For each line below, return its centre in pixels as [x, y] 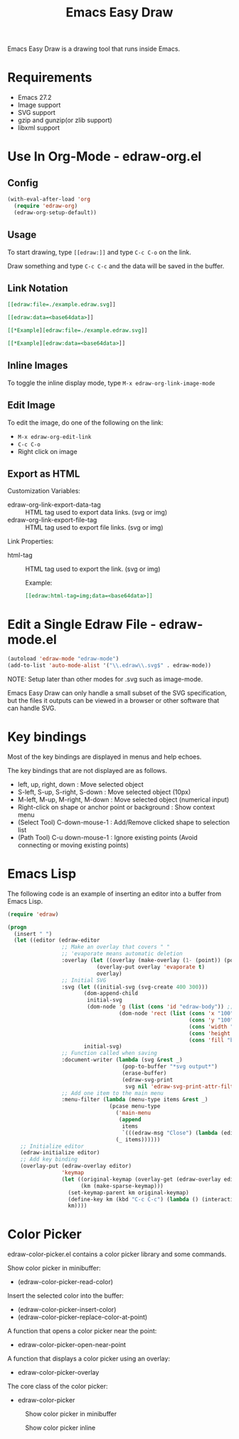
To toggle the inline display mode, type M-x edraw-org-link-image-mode [111, 383]
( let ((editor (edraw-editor [57, 940]
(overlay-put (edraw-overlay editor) [76, 1166]
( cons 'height [210, 1033]
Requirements [50, 77]
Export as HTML [44, 474]
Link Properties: [31, 541]
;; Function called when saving [110, 1054]
